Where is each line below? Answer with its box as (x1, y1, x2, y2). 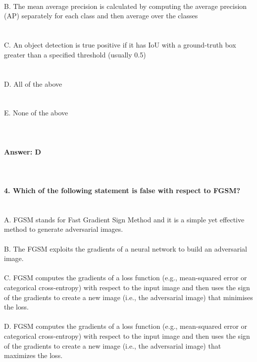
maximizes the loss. (4, 350, 63, 361)
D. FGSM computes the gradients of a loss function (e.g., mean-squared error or (4, 321, 248, 331)
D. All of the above (4, 78, 62, 89)
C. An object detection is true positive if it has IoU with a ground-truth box (4, 40, 236, 50)
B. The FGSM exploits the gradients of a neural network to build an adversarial (4, 243, 247, 254)
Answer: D (4, 146, 41, 156)
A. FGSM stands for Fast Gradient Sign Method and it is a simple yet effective (4, 214, 245, 224)
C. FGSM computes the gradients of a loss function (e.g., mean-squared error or (4, 272, 247, 283)
